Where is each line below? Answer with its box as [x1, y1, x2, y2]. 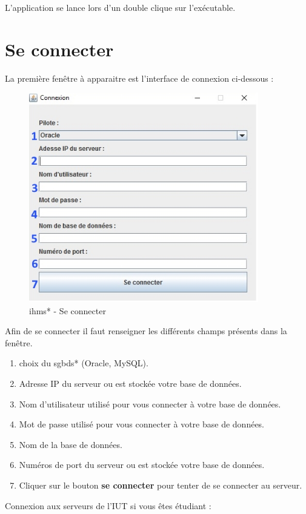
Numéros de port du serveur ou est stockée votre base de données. [19, 458, 265, 471]
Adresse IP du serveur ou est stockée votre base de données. [19, 377, 242, 389]
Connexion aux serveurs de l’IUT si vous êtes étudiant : [5, 499, 211, 512]
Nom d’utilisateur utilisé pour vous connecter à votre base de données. [19, 397, 281, 410]
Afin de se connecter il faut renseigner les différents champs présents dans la [5, 325, 287, 337]
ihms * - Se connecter [29, 304, 106, 317]
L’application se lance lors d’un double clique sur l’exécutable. [5, 1, 236, 13]
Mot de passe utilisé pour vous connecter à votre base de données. [19, 418, 265, 430]
